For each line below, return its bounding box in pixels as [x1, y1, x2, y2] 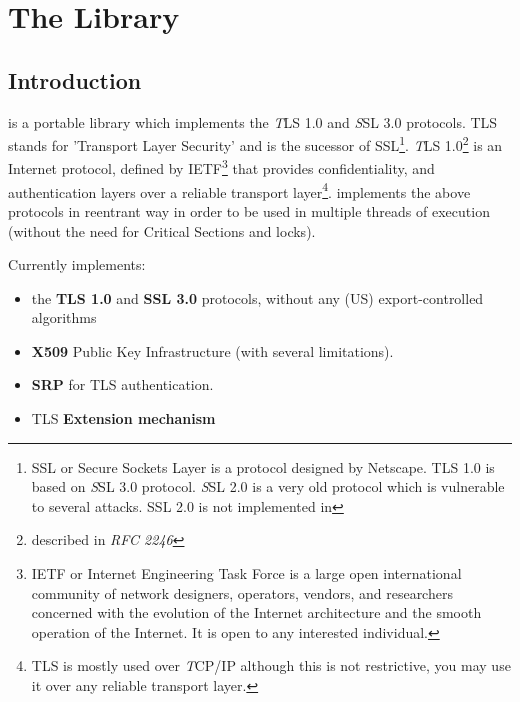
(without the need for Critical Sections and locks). [8, 220, 316, 241]
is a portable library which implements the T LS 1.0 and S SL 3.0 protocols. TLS [8, 111, 498, 132]
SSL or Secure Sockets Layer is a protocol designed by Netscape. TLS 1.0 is [31, 456, 495, 477]
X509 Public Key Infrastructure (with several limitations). [31, 340, 394, 361]
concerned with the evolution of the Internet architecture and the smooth [31, 602, 482, 623]
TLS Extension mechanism [31, 408, 216, 429]
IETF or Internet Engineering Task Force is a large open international [31, 563, 462, 584]
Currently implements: [8, 254, 146, 275]
